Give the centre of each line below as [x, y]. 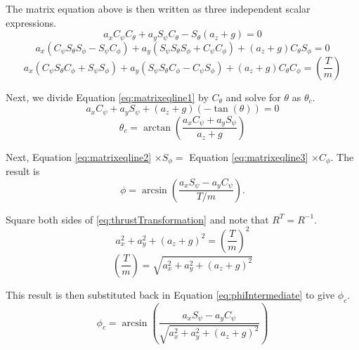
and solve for [253, 97]
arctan [157, 128]
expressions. [31, 22]
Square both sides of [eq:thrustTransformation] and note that [137, 219]
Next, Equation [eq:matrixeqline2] [79, 156]
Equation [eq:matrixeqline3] [249, 156]
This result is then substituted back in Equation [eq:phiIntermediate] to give [170, 294]
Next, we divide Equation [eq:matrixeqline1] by [107, 97]
